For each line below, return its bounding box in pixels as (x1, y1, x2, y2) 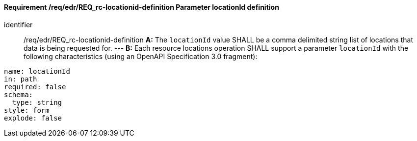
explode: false (4, 114, 62, 122)
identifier (4, 20, 33, 29)
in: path (4, 75, 37, 83)
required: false (4, 82, 66, 91)
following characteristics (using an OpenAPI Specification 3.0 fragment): (24, 52, 258, 60)
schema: (4, 90, 33, 99)
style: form (4, 106, 50, 114)
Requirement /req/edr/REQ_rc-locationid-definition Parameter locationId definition (4, 3, 279, 11)
